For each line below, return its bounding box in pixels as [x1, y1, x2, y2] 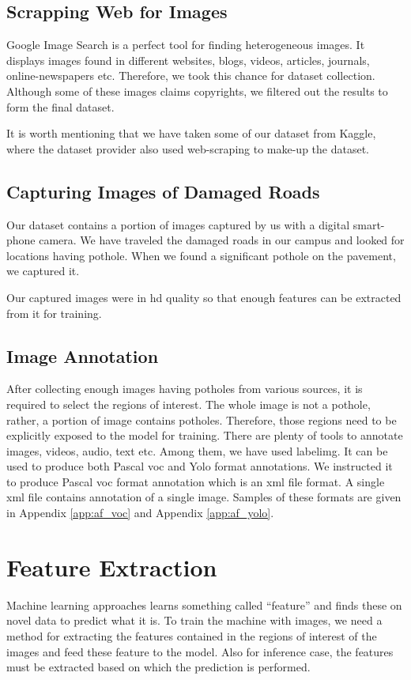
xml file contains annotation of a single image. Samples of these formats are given [6, 489, 402, 505]
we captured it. [6, 263, 80, 279]
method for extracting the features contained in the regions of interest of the [6, 627, 377, 644]
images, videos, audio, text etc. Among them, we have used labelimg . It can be [6, 442, 388, 459]
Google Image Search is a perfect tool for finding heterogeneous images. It [6, 36, 365, 53]
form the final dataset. [6, 98, 115, 115]
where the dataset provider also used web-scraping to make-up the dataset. [6, 140, 370, 157]
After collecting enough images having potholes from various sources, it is [6, 380, 363, 397]
